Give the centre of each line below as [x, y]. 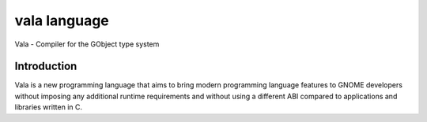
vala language [62, 20]
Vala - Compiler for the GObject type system [87, 44]
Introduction [46, 67]
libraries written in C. [49, 107]
